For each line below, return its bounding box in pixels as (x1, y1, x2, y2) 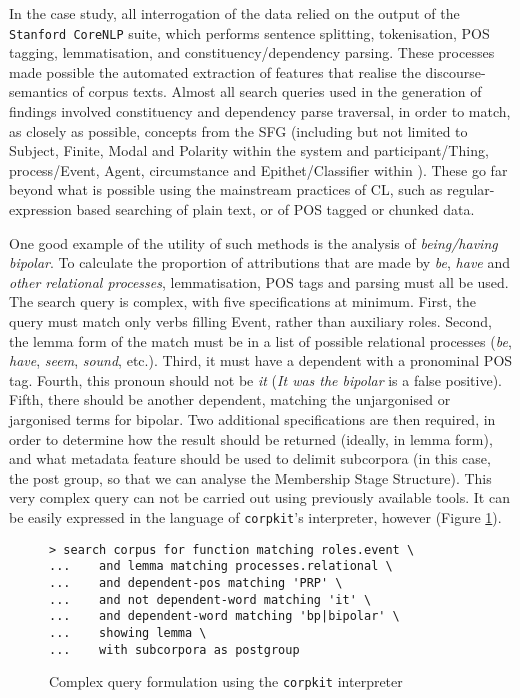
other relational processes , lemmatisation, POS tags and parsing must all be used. (9, 271, 509, 292)
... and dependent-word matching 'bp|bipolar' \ (49, 609, 400, 624)
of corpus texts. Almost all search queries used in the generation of (72, 81, 482, 102)
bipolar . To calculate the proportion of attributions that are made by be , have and (9, 252, 511, 273)
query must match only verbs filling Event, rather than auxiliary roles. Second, (9, 310, 492, 331)
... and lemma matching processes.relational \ (49, 559, 393, 574)
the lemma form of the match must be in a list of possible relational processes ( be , (9, 330, 512, 351)
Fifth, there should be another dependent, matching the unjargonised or (9, 389, 451, 410)
